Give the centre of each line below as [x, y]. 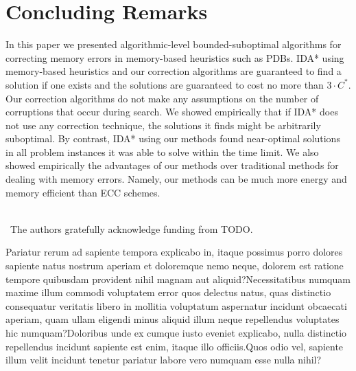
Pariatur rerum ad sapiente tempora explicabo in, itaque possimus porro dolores [174, 252]
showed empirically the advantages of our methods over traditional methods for [172, 165]
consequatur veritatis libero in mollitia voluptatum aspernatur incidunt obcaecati [176, 305]
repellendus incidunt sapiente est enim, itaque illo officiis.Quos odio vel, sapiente [175, 346]
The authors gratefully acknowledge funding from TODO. [131, 228]
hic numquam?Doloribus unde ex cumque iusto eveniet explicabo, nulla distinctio [176, 333]
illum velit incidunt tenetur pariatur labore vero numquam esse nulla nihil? [164, 360]
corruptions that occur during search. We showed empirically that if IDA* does [172, 112]
